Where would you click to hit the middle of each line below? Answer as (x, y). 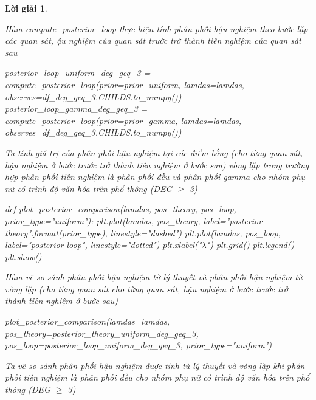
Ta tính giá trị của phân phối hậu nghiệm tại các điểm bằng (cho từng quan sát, (154, 152)
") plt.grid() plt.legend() (250, 245)
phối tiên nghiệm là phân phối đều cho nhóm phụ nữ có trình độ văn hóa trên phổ (157, 377)
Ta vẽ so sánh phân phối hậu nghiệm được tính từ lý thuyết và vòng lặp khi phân (155, 365)
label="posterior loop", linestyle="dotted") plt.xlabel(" (103, 245)
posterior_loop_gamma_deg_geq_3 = (76, 109)
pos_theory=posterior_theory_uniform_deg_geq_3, (102, 333)
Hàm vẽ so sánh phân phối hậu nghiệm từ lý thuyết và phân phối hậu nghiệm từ (154, 277)
